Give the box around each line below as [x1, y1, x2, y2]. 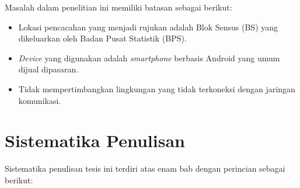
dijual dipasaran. [18, 63, 79, 75]
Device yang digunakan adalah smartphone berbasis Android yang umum [18, 51, 280, 64]
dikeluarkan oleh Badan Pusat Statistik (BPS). [18, 32, 187, 44]
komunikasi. [18, 94, 61, 106]
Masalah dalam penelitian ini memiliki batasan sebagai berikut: [5, 1, 232, 13]
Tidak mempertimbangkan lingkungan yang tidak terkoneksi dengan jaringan [18, 82, 295, 95]
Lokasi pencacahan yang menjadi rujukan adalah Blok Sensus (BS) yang [18, 20, 278, 33]
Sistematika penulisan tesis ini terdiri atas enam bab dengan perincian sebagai [5, 162, 285, 175]
